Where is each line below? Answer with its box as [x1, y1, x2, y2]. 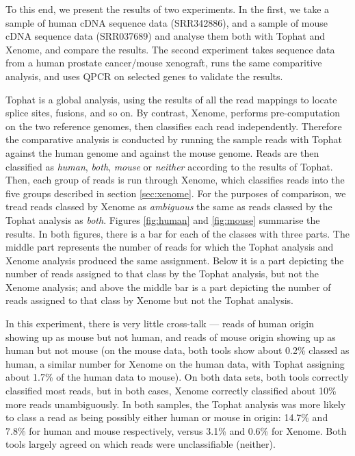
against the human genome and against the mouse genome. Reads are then [5, 145, 319, 160]
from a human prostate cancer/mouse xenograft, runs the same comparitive [5, 55, 322, 70]
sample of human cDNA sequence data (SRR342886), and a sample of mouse [5, 15, 328, 29]
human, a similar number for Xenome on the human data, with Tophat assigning [5, 356, 345, 370]
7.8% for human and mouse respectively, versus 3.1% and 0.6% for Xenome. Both [5, 423, 347, 438]
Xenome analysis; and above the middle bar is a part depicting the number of [5, 279, 331, 294]
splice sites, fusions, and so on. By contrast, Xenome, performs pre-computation [5, 105, 341, 120]
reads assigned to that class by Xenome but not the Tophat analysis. [5, 293, 293, 307]
